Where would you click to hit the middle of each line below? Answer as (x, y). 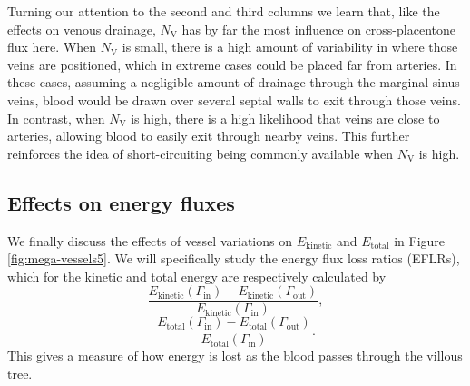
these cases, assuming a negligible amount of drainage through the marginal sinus (234, 82)
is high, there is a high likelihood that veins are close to (285, 118)
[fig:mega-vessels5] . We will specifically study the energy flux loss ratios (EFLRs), (234, 258)
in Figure (420, 240)
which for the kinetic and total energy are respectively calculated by (197, 276)
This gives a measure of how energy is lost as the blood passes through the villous (235, 356)
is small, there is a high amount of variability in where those (290, 47)
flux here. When (52, 47)
